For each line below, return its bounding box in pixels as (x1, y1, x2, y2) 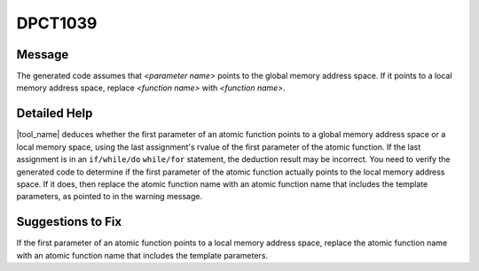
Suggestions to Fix (16, 214, 122, 229)
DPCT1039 (16, 13, 98, 33)
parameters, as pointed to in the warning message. (16, 191, 203, 202)
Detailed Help (16, 106, 93, 121)
